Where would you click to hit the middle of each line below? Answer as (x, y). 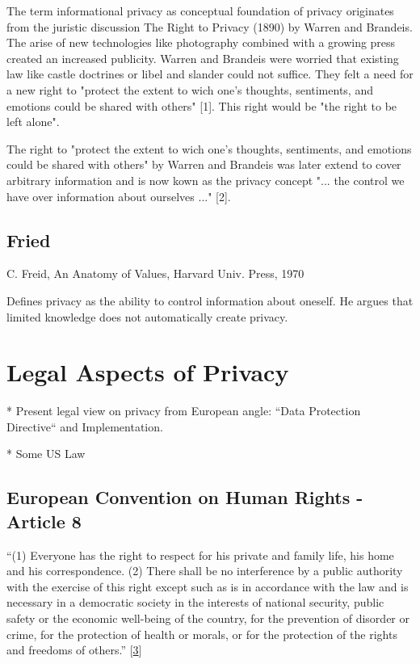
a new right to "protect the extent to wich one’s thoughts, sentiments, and (190, 89)
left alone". (33, 122)
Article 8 (44, 521)
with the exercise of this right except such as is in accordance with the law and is (208, 586)
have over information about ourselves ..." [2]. (119, 196)
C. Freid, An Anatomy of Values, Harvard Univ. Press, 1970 (155, 273)
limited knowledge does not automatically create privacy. (147, 316)
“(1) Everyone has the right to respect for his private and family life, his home (200, 555)
